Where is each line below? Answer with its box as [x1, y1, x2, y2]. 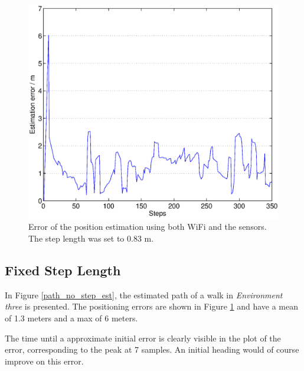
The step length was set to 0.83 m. [28, 232, 154, 245]
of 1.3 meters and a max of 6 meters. [5, 312, 138, 324]
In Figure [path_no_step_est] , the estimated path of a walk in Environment [5, 288, 283, 301]
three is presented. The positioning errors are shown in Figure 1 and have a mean [5, 300, 299, 313]
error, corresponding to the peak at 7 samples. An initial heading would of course [5, 343, 299, 356]
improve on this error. [5, 354, 84, 367]
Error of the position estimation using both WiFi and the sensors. [28, 220, 267, 233]
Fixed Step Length [5, 261, 121, 279]
